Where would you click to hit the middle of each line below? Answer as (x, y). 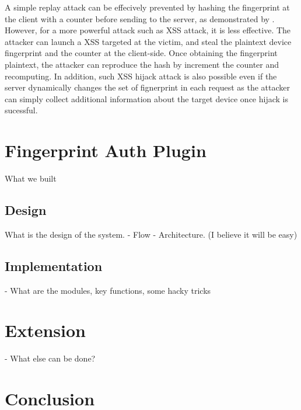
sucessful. (21, 110)
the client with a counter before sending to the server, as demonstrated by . (140, 18)
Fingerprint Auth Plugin (106, 150)
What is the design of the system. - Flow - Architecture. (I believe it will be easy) (151, 234)
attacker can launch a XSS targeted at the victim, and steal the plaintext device (148, 41)
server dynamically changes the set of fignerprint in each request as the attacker (148, 87)
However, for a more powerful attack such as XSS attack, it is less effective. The (148, 30)
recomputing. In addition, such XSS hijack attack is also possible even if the (141, 76)
